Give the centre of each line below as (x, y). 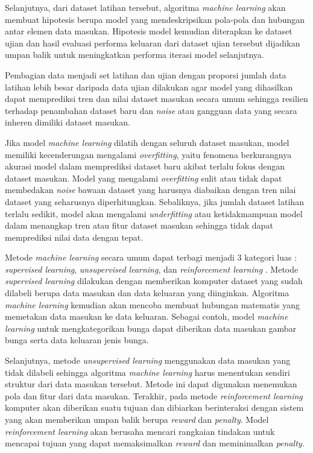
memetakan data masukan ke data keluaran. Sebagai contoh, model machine (147, 316)
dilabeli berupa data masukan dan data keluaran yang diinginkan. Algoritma (147, 293)
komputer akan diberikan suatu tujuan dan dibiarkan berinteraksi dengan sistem (154, 407)
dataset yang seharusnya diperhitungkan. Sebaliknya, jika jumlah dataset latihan (154, 201)
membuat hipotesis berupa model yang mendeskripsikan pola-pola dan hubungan (155, 19)
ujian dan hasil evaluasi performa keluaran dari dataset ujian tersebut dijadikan (153, 43)
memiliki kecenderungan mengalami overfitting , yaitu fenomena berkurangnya (148, 154)
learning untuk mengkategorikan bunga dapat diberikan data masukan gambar (151, 328)
